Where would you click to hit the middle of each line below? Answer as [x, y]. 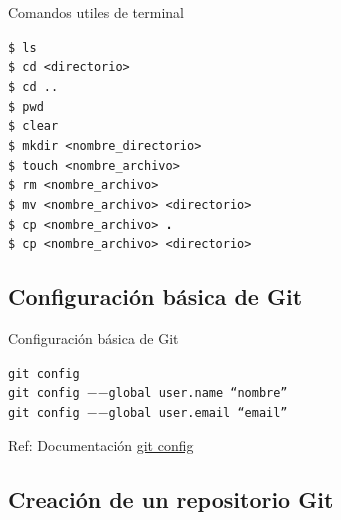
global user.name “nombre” [198, 393]
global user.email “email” [198, 412]
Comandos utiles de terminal [96, 12]
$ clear [33, 126]
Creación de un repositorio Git [171, 498]
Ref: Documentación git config [101, 444]
